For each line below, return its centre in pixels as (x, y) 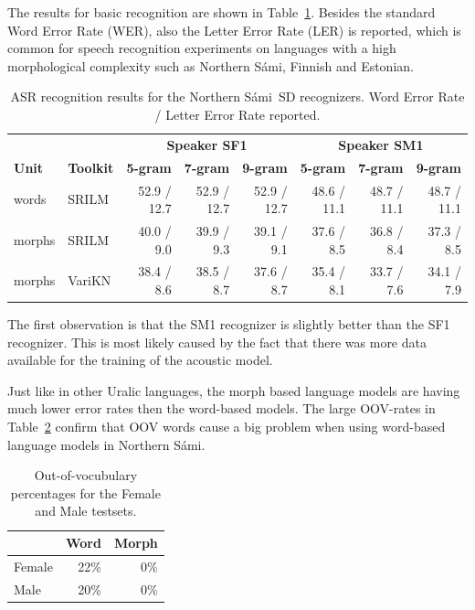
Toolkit (91, 167)
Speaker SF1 (207, 144)
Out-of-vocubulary (86, 475)
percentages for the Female (85, 492)
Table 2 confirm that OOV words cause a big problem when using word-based (227, 427)
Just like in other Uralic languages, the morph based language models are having (234, 390)
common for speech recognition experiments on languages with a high (202, 48)
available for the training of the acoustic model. (140, 360)
